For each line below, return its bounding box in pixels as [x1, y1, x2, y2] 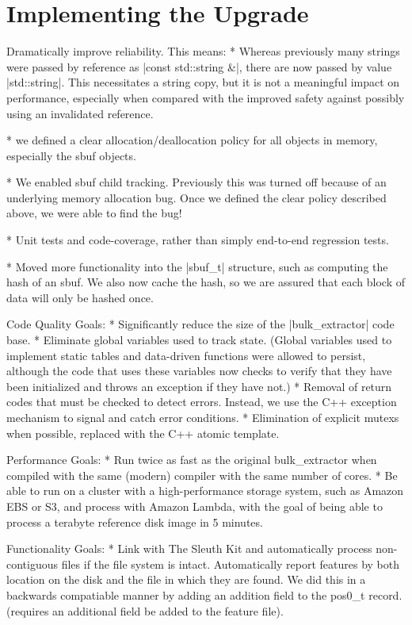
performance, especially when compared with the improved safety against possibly [6, 89, 405, 105]
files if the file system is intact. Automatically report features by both [61, 555, 400, 572]
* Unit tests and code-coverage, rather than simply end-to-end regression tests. [6, 232, 389, 248]
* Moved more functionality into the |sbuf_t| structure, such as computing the [6, 258, 388, 274]
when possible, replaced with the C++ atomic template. [6, 424, 280, 441]
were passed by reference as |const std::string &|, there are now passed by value [6, 58, 392, 75]
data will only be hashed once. [6, 289, 154, 305]
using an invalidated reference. [6, 105, 154, 121]
